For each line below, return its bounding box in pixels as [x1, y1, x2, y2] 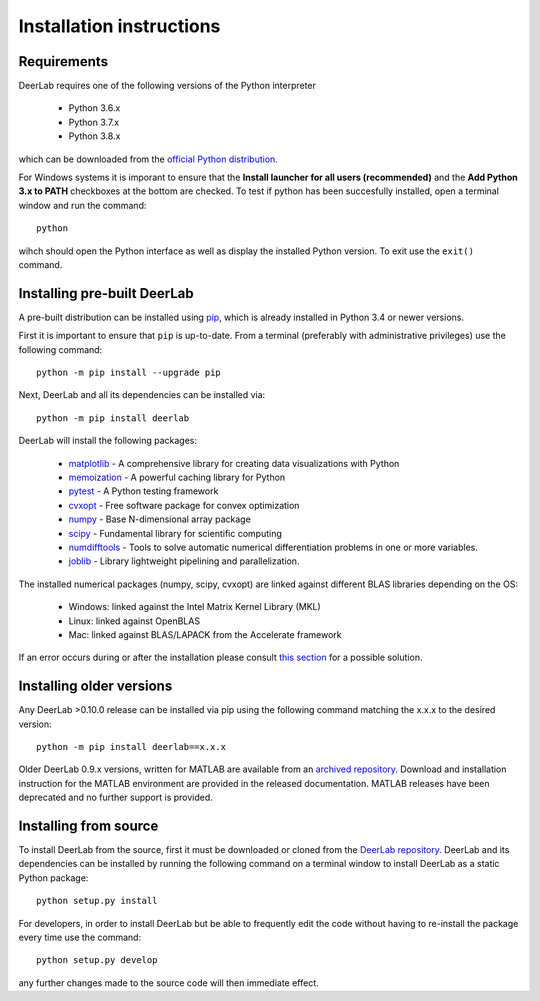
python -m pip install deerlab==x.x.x [36, 741, 227, 752]
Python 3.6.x [68, 102, 121, 114]
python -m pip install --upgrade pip [36, 367, 222, 379]
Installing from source [18, 817, 159, 834]
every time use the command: [18, 931, 142, 944]
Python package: [18, 871, 89, 884]
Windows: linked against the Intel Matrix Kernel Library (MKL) [68, 601, 322, 613]
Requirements [18, 53, 109, 70]
